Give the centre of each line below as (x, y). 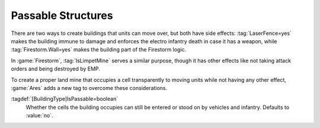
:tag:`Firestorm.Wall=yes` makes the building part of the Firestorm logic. (99, 50)
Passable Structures (62, 15)
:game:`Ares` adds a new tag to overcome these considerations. (89, 88)
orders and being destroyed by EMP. (56, 69)
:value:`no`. (39, 116)
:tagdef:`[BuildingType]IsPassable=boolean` (65, 99)
